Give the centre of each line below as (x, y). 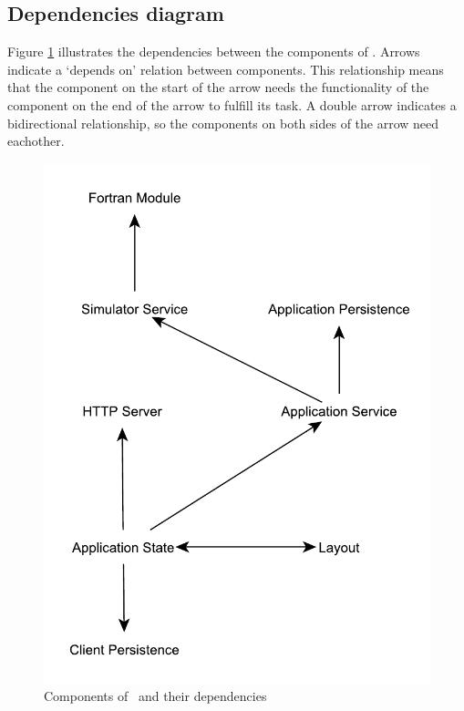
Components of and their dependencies (155, 696)
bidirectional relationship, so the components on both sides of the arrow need (223, 123)
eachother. (36, 141)
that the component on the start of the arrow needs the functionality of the (218, 87)
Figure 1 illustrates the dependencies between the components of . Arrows (214, 52)
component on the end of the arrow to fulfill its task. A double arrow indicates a (232, 104)
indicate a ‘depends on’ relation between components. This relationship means (226, 69)
